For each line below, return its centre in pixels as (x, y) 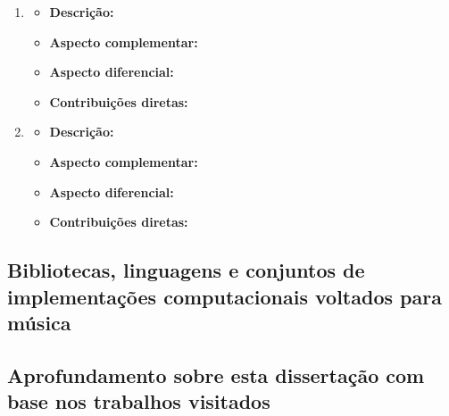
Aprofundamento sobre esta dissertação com (216, 374)
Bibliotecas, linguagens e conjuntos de (186, 270)
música (39, 322)
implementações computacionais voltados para (224, 296)
